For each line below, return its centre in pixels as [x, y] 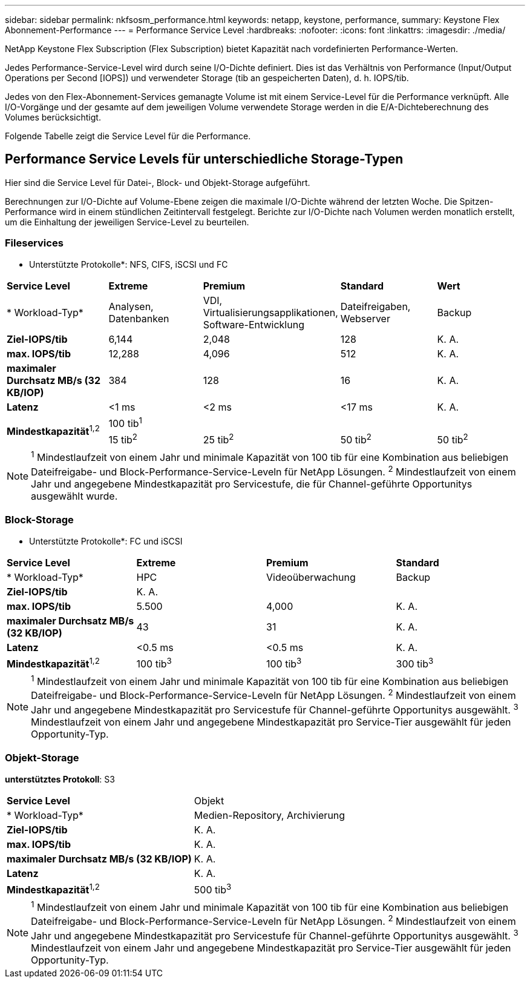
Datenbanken [139, 318]
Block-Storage [39, 520]
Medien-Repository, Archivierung [270, 815]
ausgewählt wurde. [74, 496]
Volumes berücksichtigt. [53, 117]
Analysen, [131, 306]
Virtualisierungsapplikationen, [270, 312]
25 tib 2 [218, 439]
